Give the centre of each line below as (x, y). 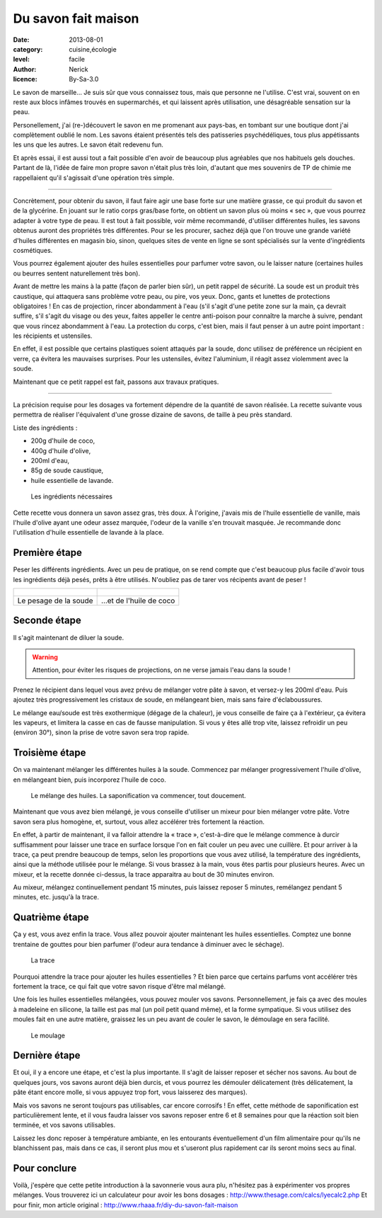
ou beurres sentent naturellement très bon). (77, 273)
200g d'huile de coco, (63, 441)
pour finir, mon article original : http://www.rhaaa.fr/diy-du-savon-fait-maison (126, 1205)
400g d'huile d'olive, (61, 450)
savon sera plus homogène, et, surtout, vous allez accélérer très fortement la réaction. (139, 821)
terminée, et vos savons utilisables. (64, 1125)
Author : (25, 69)
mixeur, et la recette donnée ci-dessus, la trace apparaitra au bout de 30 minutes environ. (144, 874)
